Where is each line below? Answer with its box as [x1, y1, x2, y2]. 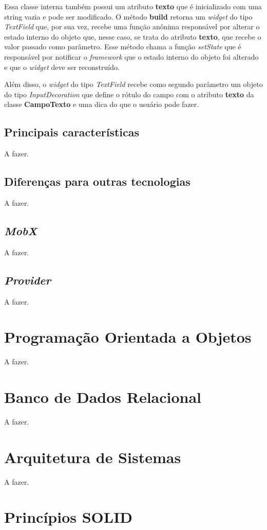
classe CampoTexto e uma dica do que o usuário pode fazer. [4, 99, 199, 110]
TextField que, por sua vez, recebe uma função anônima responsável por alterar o [4, 21, 260, 32]
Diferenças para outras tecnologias [4, 173, 190, 189]
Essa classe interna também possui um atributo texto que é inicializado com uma [4, 1, 262, 11]
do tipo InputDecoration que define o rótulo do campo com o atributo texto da [4, 89, 254, 99]
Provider [4, 272, 51, 288]
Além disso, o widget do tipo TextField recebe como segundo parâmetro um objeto [4, 79, 263, 90]
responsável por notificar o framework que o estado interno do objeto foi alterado [4, 51, 259, 62]
